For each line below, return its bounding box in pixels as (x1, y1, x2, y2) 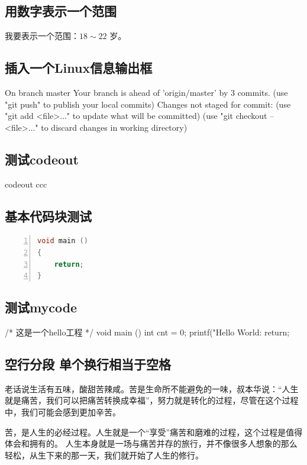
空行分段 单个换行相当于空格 (5, 354, 172, 373)
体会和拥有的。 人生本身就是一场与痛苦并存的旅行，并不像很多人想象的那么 (5, 437, 298, 450)
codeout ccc (5, 177, 47, 190)
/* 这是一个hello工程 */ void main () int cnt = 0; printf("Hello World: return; (5, 325, 290, 338)
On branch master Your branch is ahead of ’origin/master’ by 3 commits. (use (5, 86, 288, 98)
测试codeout (5, 150, 79, 168)
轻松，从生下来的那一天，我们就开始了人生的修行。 (5, 448, 203, 461)
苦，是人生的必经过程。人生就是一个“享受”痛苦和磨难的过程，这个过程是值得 (5, 425, 303, 438)
